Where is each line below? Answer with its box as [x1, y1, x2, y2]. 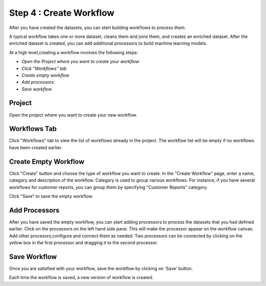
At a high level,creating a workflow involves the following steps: [9, 49, 138, 55]
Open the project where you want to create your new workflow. [9, 112, 137, 118]
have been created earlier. [9, 144, 63, 150]
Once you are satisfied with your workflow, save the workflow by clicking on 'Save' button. [9, 265, 193, 271]
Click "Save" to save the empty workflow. [9, 193, 93, 199]
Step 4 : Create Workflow [9, 7, 114, 18]
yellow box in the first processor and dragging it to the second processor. [9, 240, 158, 246]
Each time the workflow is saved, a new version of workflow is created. [9, 275, 154, 281]
